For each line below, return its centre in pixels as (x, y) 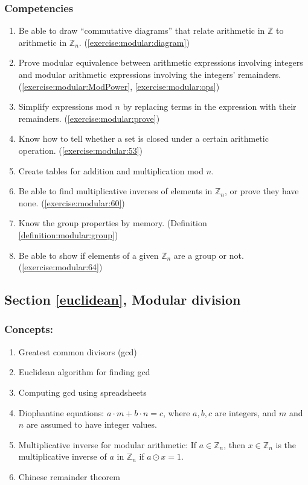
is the (286, 444)
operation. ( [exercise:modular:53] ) (80, 150)
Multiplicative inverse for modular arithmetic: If (107, 444)
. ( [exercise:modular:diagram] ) (134, 42)
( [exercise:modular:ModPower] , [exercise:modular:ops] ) (119, 86)
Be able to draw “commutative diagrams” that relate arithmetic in (142, 30)
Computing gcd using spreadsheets (82, 392)
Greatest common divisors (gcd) (78, 351)
